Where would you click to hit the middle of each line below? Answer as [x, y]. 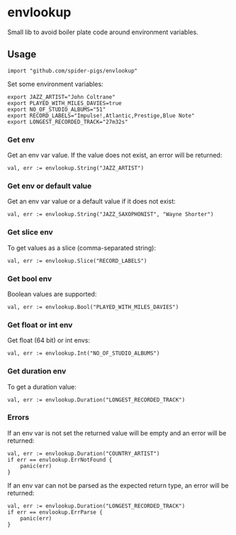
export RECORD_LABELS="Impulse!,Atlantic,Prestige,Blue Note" [101, 115]
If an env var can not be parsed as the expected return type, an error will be [118, 485]
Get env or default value [50, 185]
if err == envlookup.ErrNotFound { [60, 460]
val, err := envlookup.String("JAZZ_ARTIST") [75, 168]
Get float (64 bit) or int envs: [49, 340]
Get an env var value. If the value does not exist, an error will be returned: [115, 155]
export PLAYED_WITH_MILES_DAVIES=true [64, 103]
